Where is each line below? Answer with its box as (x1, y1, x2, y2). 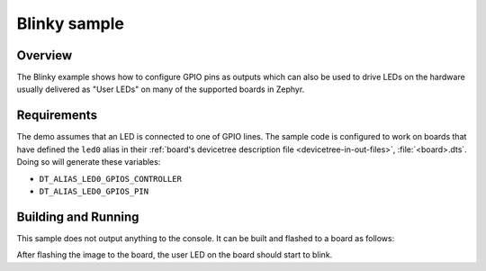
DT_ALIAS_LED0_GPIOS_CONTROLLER (39, 174, 182, 184)
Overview (16, 48, 73, 63)
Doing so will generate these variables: (16, 157, 161, 167)
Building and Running (16, 209, 139, 224)
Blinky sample (16, 14, 125, 33)
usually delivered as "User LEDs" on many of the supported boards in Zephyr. (16, 84, 305, 95)
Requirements (16, 108, 98, 123)
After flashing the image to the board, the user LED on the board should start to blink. (16, 249, 333, 260)
